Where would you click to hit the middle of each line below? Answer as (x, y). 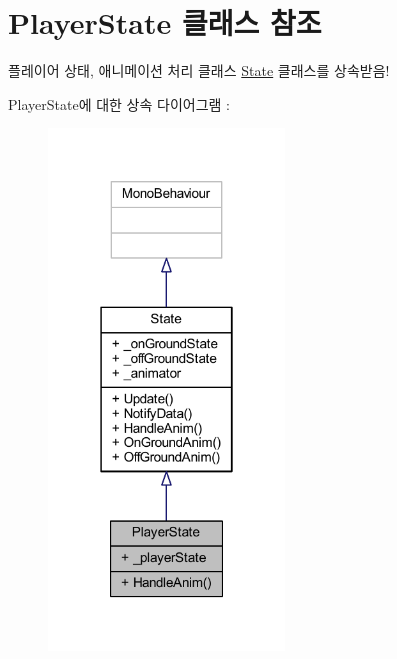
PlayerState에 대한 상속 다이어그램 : (119, 103)
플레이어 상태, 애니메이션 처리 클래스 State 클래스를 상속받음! (199, 70)
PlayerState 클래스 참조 (165, 22)
